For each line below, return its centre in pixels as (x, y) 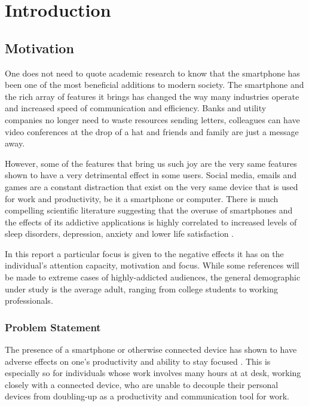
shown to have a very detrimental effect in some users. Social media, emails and (151, 175)
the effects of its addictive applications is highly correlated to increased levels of (151, 222)
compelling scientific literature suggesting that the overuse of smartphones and (149, 210)
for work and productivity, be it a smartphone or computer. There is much (142, 198)
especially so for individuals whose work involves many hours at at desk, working (153, 373)
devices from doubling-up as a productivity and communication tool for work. (147, 396)
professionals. (29, 300)
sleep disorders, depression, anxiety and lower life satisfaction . (119, 233)
